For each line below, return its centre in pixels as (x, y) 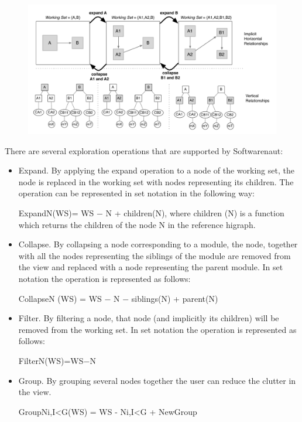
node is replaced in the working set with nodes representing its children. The (156, 181)
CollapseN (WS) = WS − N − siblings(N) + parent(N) (118, 298)
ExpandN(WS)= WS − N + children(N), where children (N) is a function (151, 213)
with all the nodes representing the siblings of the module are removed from (155, 255)
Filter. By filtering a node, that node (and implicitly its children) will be (149, 318)
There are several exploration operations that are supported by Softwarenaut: (144, 150)
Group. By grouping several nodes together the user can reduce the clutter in (157, 380)
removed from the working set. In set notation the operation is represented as (157, 329)
